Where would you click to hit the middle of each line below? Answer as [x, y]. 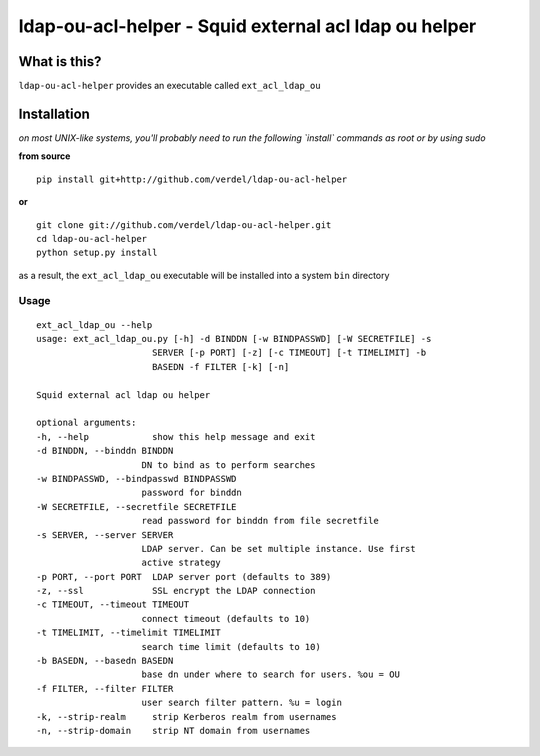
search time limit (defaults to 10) [231, 646]
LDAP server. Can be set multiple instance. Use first [278, 548]
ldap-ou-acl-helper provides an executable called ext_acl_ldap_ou [169, 86]
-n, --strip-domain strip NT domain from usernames [173, 730]
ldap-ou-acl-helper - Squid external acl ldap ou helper [247, 26]
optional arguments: [86, 423]
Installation [54, 113]
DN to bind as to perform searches [228, 464]
